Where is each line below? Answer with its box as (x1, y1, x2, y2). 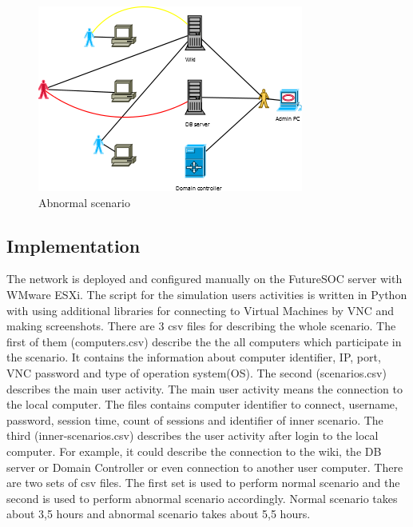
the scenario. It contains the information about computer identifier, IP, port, (6, 349, 381, 365)
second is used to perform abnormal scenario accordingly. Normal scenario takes (6, 489, 398, 506)
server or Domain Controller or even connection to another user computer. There (6, 458, 403, 475)
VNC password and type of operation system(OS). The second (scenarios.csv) (6, 364, 387, 381)
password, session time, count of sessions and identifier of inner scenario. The (6, 411, 383, 428)
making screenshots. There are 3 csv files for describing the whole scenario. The (6, 317, 396, 334)
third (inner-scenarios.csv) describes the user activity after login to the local (6, 427, 379, 444)
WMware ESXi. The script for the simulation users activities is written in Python (6, 285, 407, 302)
